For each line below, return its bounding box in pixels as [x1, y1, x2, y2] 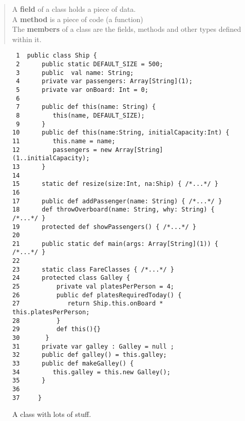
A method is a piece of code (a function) [12, 13, 143, 24]
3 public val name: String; [16, 69, 134, 76]
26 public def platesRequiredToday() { [12, 291, 182, 299]
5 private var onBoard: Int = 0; [16, 86, 148, 93]
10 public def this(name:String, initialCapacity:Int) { [12, 129, 230, 137]
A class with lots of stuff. [12, 409, 91, 419]
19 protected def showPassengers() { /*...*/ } [12, 223, 196, 231]
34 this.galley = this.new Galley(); [12, 368, 171, 376]
